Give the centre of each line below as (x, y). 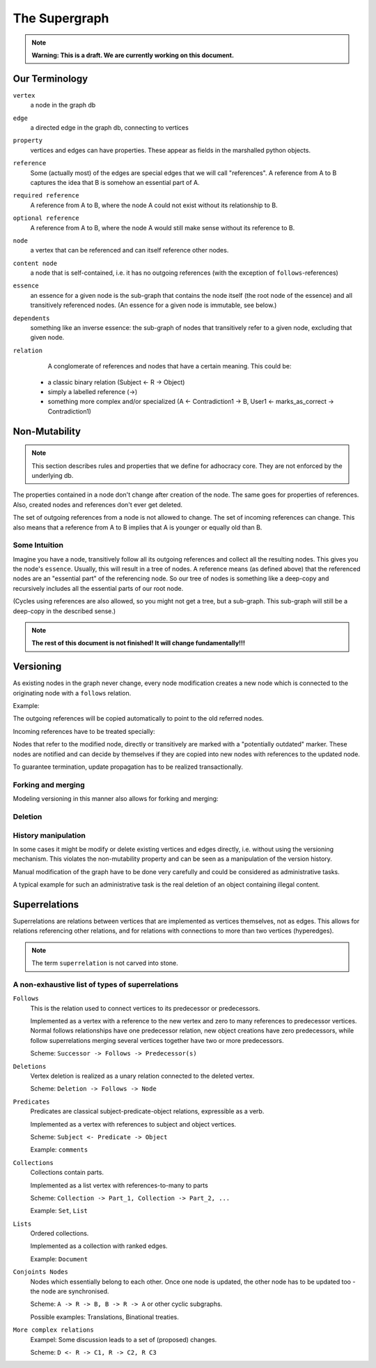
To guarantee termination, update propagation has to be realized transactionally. (128, 767)
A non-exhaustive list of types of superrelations (96, 984)
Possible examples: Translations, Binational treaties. (104, 1317)
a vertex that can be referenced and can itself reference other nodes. (130, 250)
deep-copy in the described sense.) (64, 611)
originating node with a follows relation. (72, 693)
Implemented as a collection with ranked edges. (99, 1246)
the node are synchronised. (70, 1291)
